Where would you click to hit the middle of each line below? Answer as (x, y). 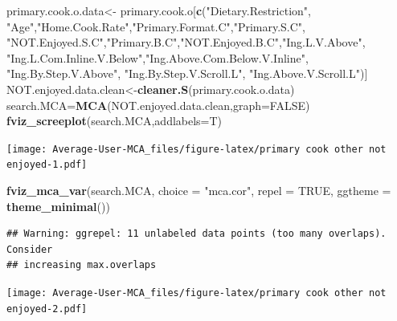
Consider (30, 249)
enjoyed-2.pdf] (47, 309)
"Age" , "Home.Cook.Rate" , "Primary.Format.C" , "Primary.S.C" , (156, 26)
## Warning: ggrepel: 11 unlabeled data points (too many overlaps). (196, 234)
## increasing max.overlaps (82, 265)
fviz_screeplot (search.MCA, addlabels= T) (115, 121)
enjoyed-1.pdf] (47, 165)
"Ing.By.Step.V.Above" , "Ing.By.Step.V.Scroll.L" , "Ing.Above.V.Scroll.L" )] (187, 73)
